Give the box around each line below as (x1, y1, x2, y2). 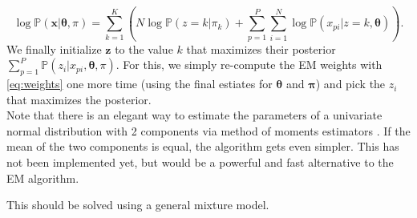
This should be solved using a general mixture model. (6, 196, 269, 213)
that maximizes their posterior (186, 40, 336, 57)
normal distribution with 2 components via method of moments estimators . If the (6, 122, 411, 139)
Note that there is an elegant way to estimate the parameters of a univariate (6, 107, 383, 123)
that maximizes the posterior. (6, 91, 152, 107)
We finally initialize (6, 40, 102, 57)
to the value (115, 40, 173, 57)
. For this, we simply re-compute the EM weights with (115, 56, 383, 73)
